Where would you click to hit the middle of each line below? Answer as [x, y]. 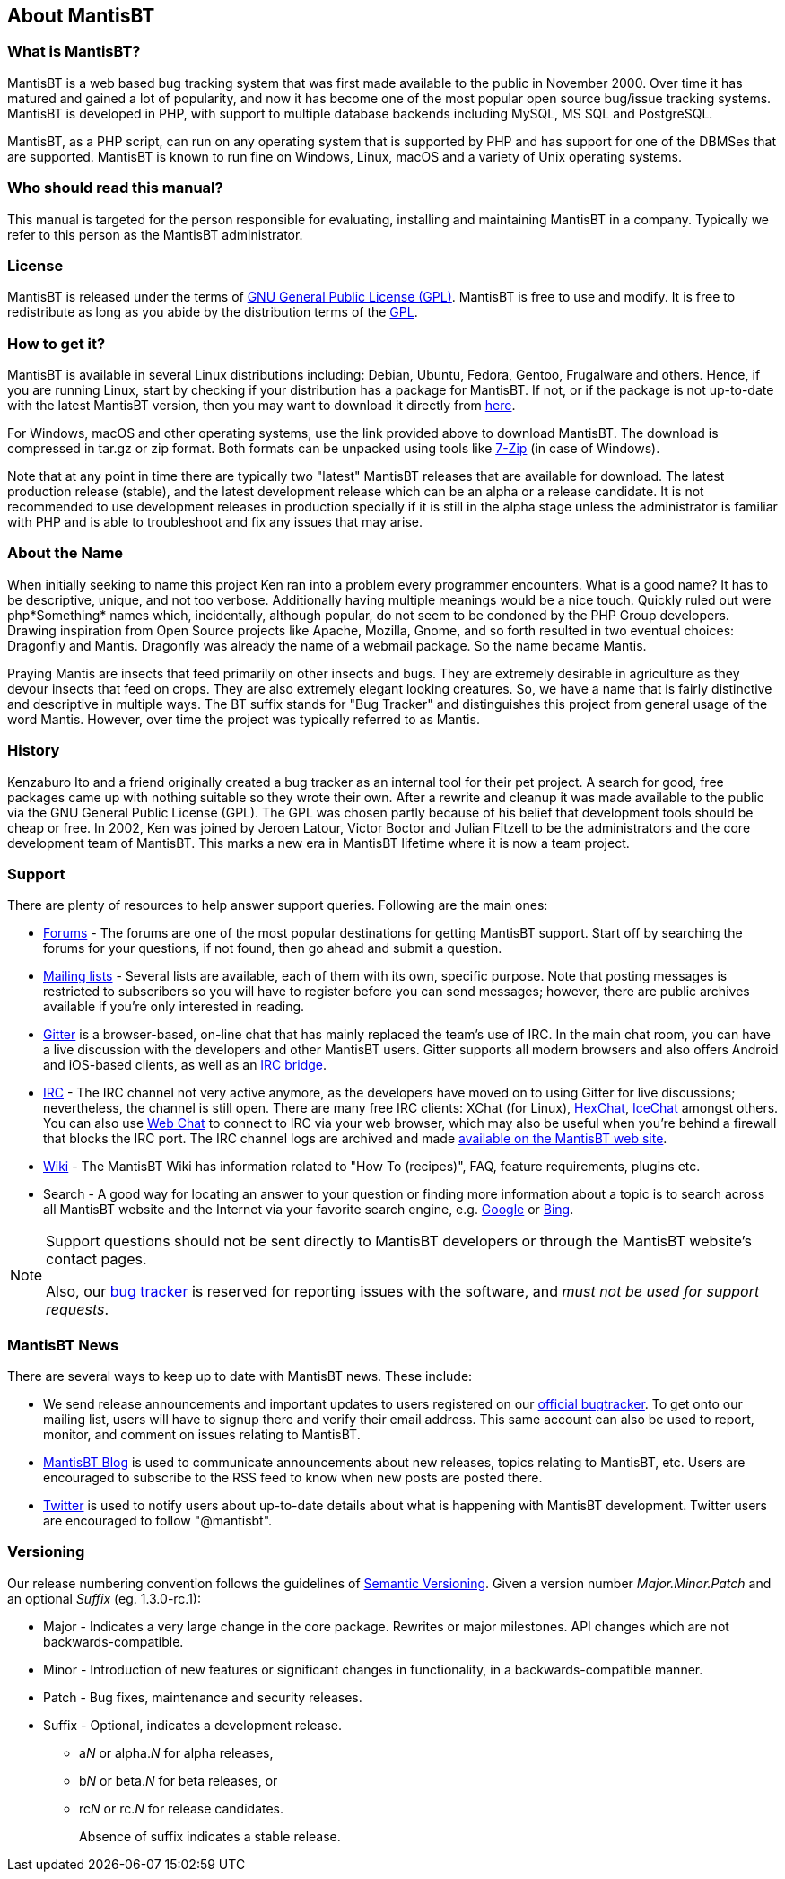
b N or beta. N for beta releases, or [179, 1780]
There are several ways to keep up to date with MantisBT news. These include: [240, 1376]
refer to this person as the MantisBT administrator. [155, 234]
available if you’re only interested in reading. [174, 1007]
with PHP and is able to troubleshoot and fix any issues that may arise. [215, 522]
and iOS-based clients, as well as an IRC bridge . [185, 1065]
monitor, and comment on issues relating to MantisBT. [202, 1435]
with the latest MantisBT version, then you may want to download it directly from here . [262, 406]
